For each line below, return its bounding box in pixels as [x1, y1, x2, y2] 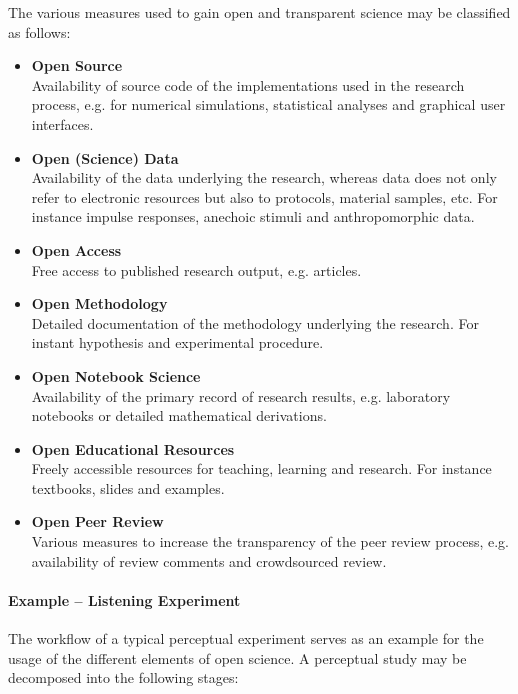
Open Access [31, 239, 122, 260]
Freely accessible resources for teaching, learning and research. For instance [31, 458, 492, 479]
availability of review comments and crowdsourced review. [31, 550, 387, 571]
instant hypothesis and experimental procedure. [31, 332, 324, 353]
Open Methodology [31, 293, 168, 314]
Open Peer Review [31, 511, 164, 532]
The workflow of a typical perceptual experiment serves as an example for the [8, 628, 484, 649]
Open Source [31, 55, 123, 76]
